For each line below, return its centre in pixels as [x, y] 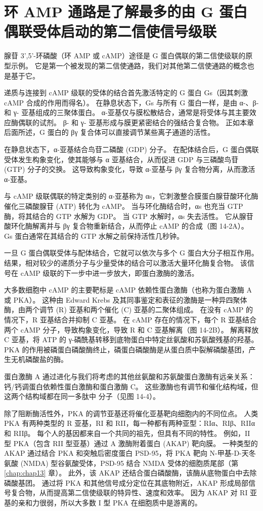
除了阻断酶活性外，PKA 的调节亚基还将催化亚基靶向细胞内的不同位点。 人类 [131, 413]
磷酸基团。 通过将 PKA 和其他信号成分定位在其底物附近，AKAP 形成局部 [126, 482]
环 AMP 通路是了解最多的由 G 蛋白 [126, 11]
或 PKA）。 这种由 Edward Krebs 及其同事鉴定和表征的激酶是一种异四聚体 [126, 299]
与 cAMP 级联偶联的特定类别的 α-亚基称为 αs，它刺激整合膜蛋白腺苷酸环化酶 [131, 196]
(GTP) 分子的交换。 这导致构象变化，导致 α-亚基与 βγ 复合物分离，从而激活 [130, 169]
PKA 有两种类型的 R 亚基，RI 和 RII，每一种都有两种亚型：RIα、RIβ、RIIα [130, 423]
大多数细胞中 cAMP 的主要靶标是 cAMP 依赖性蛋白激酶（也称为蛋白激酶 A [128, 290]
